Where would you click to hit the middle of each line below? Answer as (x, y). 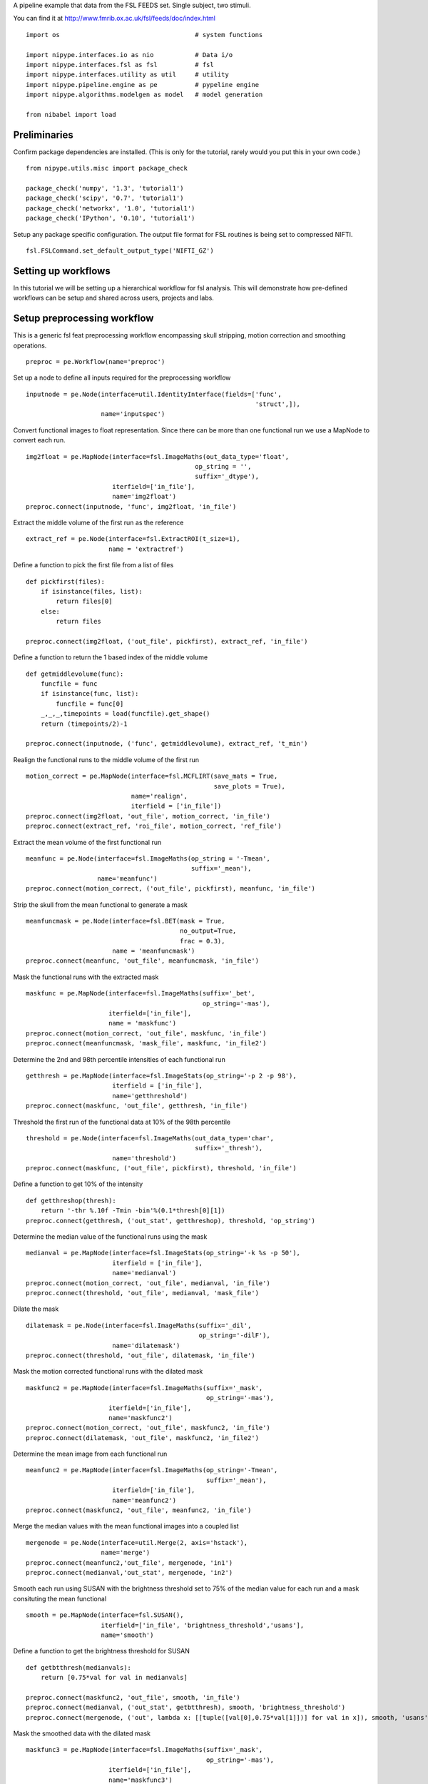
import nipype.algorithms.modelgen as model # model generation (144, 95)
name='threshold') (144, 1158)
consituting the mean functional (60, 1598)
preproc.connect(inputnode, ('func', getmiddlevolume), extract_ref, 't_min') (167, 744)
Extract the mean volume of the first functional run (87, 842)
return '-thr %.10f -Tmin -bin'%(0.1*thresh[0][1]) (133, 1211)
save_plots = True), (249, 786)
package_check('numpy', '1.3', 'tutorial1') (105, 188)
